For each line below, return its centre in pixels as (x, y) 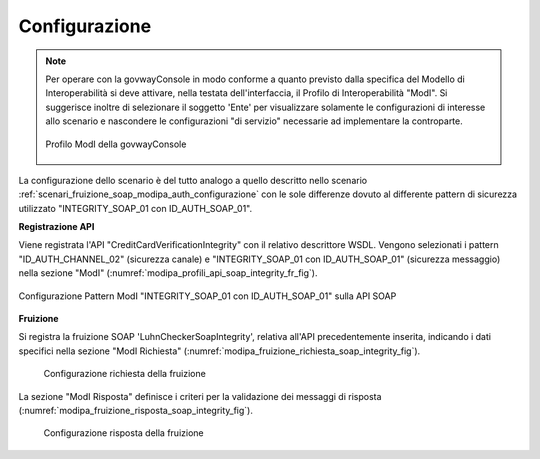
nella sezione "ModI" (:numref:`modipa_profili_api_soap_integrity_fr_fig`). (168, 273)
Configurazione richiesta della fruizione (125, 374)
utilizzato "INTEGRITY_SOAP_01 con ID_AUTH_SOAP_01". (135, 208)
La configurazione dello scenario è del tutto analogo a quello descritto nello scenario (193, 180)
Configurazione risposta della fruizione (123, 433)
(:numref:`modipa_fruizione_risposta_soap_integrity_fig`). (136, 410)
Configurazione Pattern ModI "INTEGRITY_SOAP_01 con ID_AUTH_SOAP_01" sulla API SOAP (207, 296)
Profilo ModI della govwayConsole (116, 144)
